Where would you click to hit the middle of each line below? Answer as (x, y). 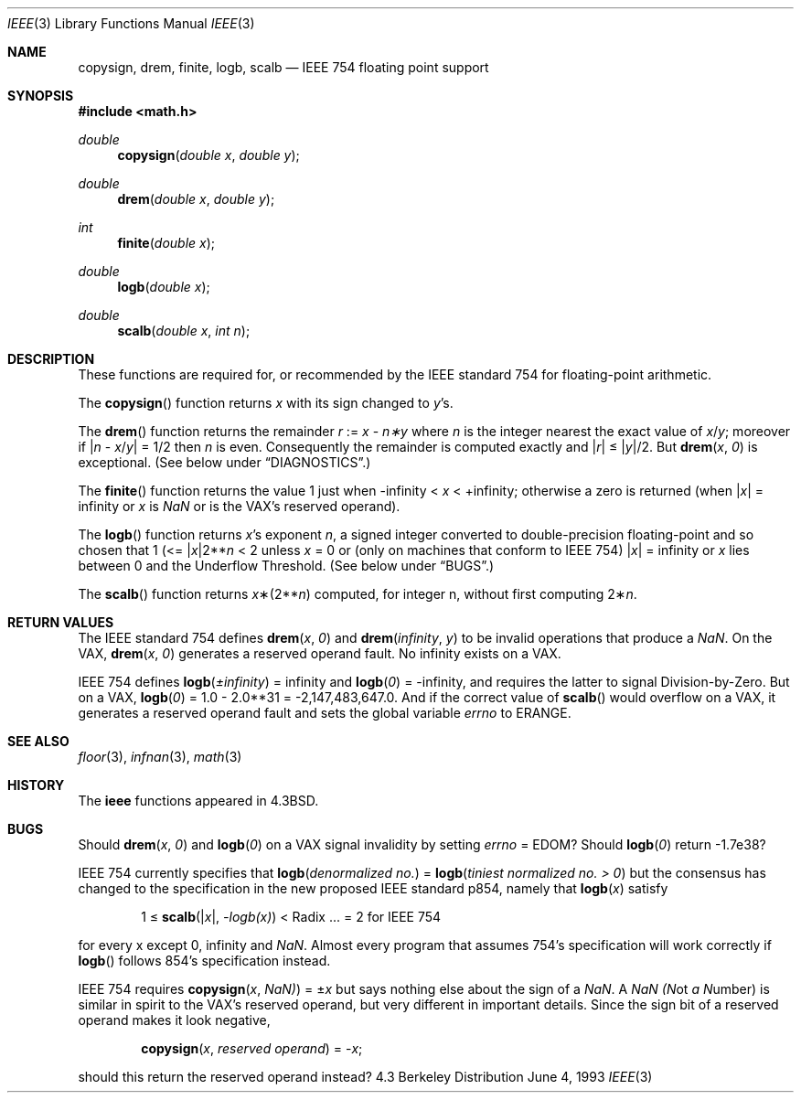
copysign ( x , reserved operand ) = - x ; (252, 1048)
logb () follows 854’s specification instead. (204, 961)
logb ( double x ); (164, 287)
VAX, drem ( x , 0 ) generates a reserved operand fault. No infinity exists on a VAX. (320, 653)
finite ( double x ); (166, 243)
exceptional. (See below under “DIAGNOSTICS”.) (224, 462)
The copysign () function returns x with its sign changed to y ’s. (266, 403)
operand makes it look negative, (174, 1020)
